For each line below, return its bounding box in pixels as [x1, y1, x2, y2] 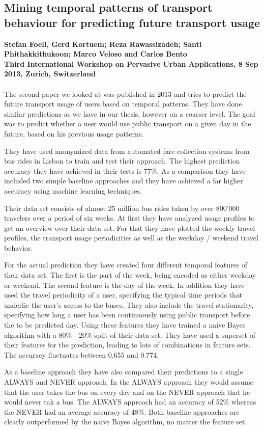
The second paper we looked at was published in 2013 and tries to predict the [4, 88, 247, 99]
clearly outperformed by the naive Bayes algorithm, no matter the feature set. [4, 416, 247, 427]
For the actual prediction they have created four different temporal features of [4, 259, 248, 270]
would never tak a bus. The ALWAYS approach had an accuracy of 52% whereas [4, 396, 256, 407]
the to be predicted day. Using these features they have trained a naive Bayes [4, 319, 246, 330]
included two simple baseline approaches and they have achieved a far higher [4, 175, 243, 186]
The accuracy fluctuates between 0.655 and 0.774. [4, 349, 159, 360]
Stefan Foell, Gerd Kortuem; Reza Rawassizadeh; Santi [4, 38, 202, 49]
